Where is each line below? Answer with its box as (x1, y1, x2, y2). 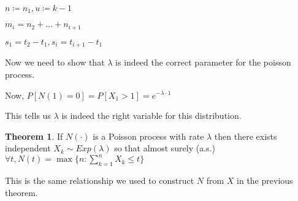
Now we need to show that (5, 56, 105, 69)
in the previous (237, 174, 293, 187)
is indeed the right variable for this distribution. (61, 109, 242, 122)
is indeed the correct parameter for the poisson (115, 56, 291, 69)
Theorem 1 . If (5, 129, 63, 142)
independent (5, 142, 51, 154)
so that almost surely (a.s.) (114, 142, 215, 154)
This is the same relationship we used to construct (5, 174, 194, 187)
